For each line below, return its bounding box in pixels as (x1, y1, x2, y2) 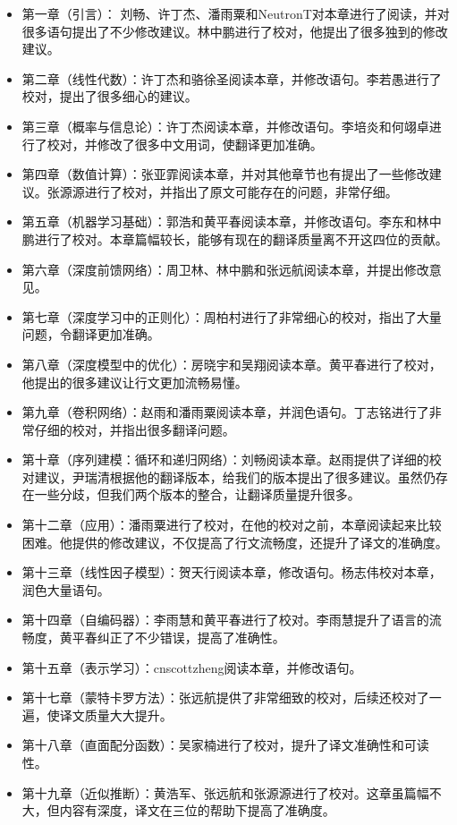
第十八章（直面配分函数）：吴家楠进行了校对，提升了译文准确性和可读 (21, 736, 429, 754)
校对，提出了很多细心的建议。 (21, 87, 198, 106)
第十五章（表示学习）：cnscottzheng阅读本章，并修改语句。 (21, 658, 362, 676)
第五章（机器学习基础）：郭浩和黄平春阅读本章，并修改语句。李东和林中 (21, 212, 442, 231)
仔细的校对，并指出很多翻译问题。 (34, 420, 235, 438)
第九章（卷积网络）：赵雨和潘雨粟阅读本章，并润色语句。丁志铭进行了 (21, 403, 429, 421)
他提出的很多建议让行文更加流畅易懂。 (21, 372, 248, 391)
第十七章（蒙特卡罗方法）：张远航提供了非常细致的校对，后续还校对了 (21, 688, 429, 707)
